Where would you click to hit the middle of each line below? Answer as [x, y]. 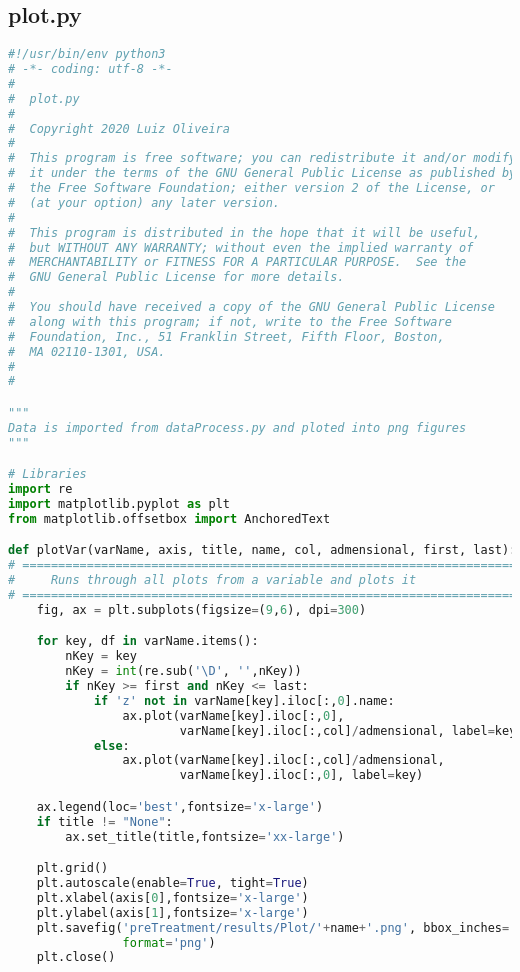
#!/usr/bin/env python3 [87, 54]
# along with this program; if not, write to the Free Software [230, 321]
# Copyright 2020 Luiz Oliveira [119, 128]
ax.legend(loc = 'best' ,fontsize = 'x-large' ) [180, 806]
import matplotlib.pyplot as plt [119, 504]
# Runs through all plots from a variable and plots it [212, 580]
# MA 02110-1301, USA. [87, 351]
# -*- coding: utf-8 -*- [90, 69]
